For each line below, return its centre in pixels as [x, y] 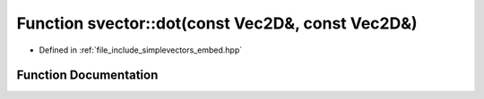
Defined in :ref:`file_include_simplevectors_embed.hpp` [141, 50]
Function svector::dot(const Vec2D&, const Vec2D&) [217, 23]
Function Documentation [87, 75]
